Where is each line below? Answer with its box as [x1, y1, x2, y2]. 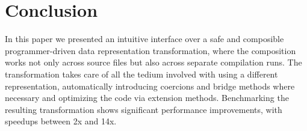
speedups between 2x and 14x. [5, 115, 117, 127]
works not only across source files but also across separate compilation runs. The [5, 56, 302, 69]
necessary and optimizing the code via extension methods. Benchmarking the [5, 91, 289, 104]
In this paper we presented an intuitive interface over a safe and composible [5, 32, 284, 45]
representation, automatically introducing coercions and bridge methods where [5, 79, 295, 92]
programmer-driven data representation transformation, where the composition [5, 44, 296, 56]
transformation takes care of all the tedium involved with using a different [5, 67, 278, 80]
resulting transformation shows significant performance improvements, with [5, 103, 282, 115]
